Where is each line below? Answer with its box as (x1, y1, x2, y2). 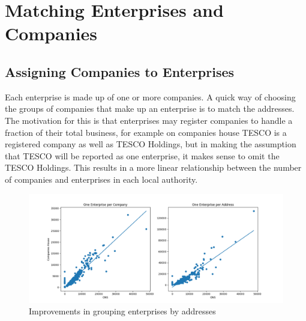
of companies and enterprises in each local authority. (5, 173, 198, 185)
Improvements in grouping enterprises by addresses (29, 305, 216, 317)
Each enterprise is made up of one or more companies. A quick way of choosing (5, 90, 296, 103)
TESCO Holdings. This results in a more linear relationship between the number (5, 161, 302, 174)
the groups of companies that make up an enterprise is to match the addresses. (5, 102, 295, 115)
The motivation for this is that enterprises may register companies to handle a (5, 114, 293, 126)
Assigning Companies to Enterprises (5, 62, 235, 81)
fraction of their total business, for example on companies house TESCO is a (5, 126, 287, 138)
